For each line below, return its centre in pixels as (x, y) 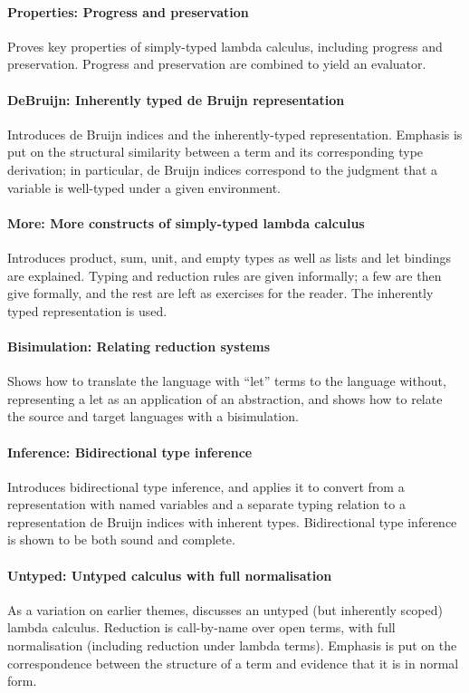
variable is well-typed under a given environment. (144, 187)
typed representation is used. (87, 310)
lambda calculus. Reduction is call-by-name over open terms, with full (201, 627)
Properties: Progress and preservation (128, 11)
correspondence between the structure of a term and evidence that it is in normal (233, 663)
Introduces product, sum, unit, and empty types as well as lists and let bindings (229, 257)
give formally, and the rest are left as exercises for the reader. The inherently (220, 293)
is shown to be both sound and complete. (121, 539)
